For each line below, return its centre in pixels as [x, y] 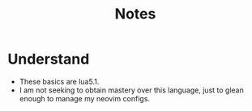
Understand [49, 59]
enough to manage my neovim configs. [85, 98]
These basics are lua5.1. [59, 81]
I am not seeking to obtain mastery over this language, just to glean [131, 90]
